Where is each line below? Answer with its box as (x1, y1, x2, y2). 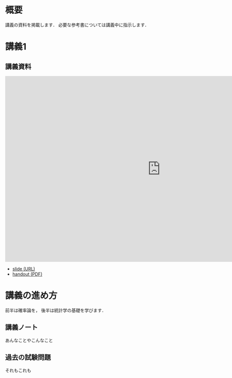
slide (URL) (12, 266, 36, 271)
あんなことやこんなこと (5, 337, 53, 343)
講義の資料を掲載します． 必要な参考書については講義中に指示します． (5, 22, 150, 28)
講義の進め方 (5, 290, 58, 301)
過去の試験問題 (5, 353, 51, 362)
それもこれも (5, 367, 31, 373)
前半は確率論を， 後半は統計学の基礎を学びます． (5, 307, 107, 313)
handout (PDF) (12, 271, 43, 277)
